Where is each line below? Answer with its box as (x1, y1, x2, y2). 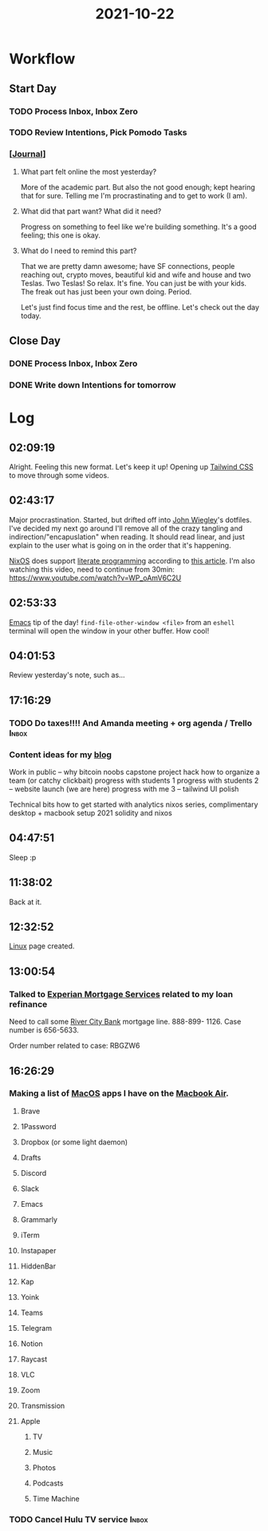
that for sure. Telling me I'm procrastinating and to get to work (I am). (20, 190, 248, 200)
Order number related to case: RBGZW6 (9, 1041, 140, 1051)
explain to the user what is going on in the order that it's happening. (9, 540, 231, 550)
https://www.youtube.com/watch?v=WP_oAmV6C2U (9, 573, 182, 583)
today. (20, 311, 42, 320)
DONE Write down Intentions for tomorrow (9, 379, 176, 391)
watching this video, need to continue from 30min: (9, 564, 175, 574)
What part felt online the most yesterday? (20, 166, 157, 176)
